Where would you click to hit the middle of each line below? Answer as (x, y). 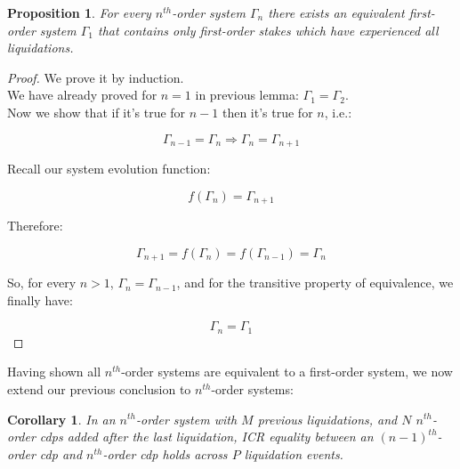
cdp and (61, 453)
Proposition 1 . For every (79, 12)
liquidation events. (294, 453)
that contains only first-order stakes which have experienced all (268, 30)
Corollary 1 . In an (61, 419)
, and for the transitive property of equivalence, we (315, 283)
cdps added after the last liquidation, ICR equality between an (206, 437)
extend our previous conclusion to (99, 388)
